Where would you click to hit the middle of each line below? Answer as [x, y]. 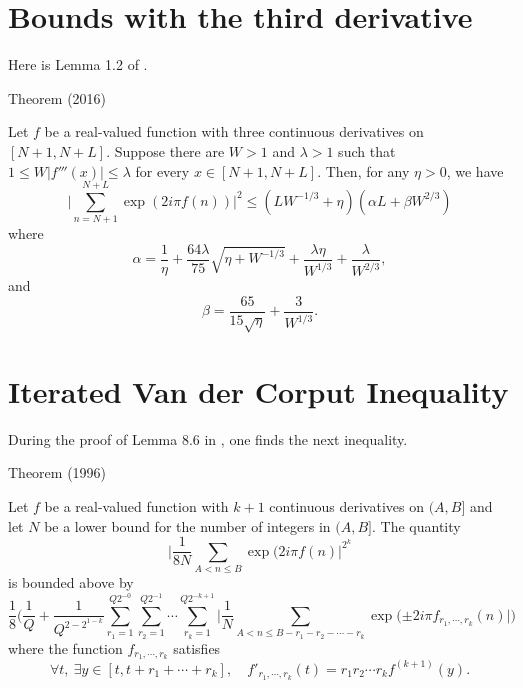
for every [162, 170]
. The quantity [416, 525]
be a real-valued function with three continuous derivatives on [234, 131]
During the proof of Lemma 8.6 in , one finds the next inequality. [208, 438]
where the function [65, 647]
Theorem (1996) [57, 472]
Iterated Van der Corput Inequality [258, 390]
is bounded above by [71, 581]
